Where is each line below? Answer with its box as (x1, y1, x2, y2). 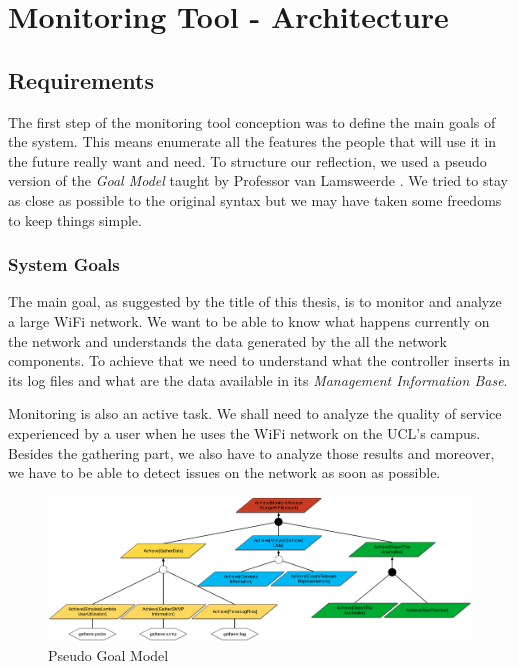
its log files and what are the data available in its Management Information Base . (8, 369, 508, 390)
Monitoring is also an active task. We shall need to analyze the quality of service (8, 403, 502, 424)
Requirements (8, 64, 154, 95)
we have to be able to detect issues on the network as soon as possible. (8, 462, 441, 483)
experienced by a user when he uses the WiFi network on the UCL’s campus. (8, 422, 481, 443)
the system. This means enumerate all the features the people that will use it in (8, 131, 497, 152)
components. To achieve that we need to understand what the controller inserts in (8, 350, 511, 371)
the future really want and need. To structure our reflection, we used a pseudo (8, 150, 487, 171)
